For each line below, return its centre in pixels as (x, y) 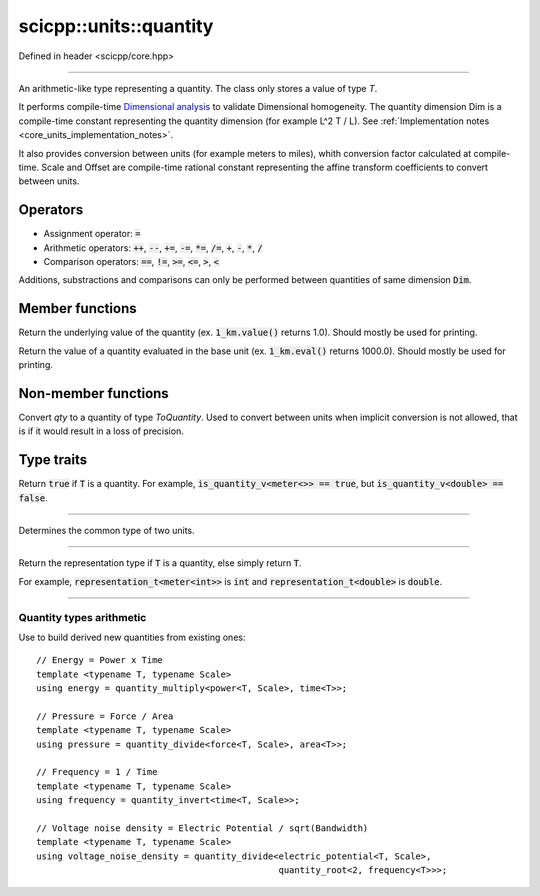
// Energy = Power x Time (100, 660)
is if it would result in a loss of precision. (101, 431)
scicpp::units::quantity (116, 26)
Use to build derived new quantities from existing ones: (132, 637)
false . (33, 497)
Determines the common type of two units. (106, 531)
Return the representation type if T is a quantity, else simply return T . (160, 563)
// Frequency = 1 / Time (97, 772)
